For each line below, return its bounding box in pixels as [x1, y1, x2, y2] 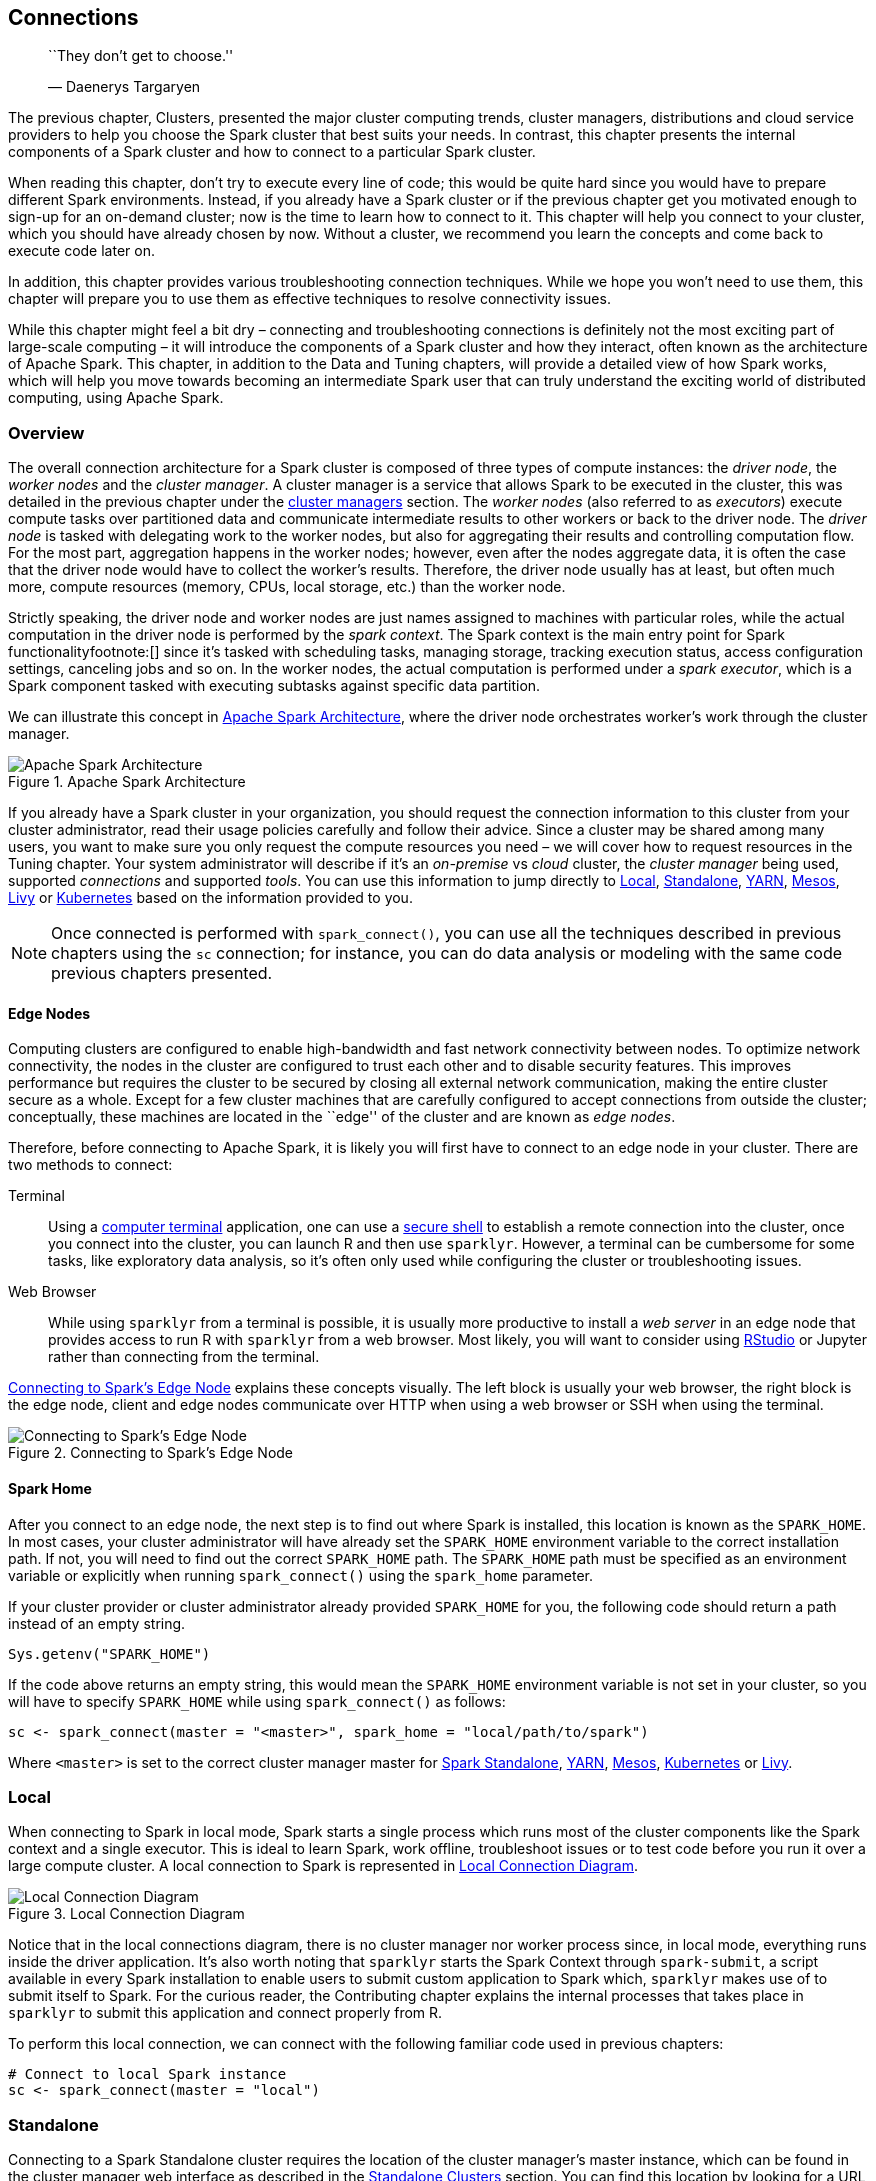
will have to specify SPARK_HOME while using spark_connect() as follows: [8, 1692, 506, 1710]
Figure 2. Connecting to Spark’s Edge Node [8, 1444, 294, 1462]
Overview [8, 422, 85, 443]
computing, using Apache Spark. [8, 389, 224, 407]
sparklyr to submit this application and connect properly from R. [8, 2004, 443, 2022]
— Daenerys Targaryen [48, 78, 201, 96]
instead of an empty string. [8, 1614, 186, 1632]
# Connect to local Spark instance [8, 2066, 287, 2083]
